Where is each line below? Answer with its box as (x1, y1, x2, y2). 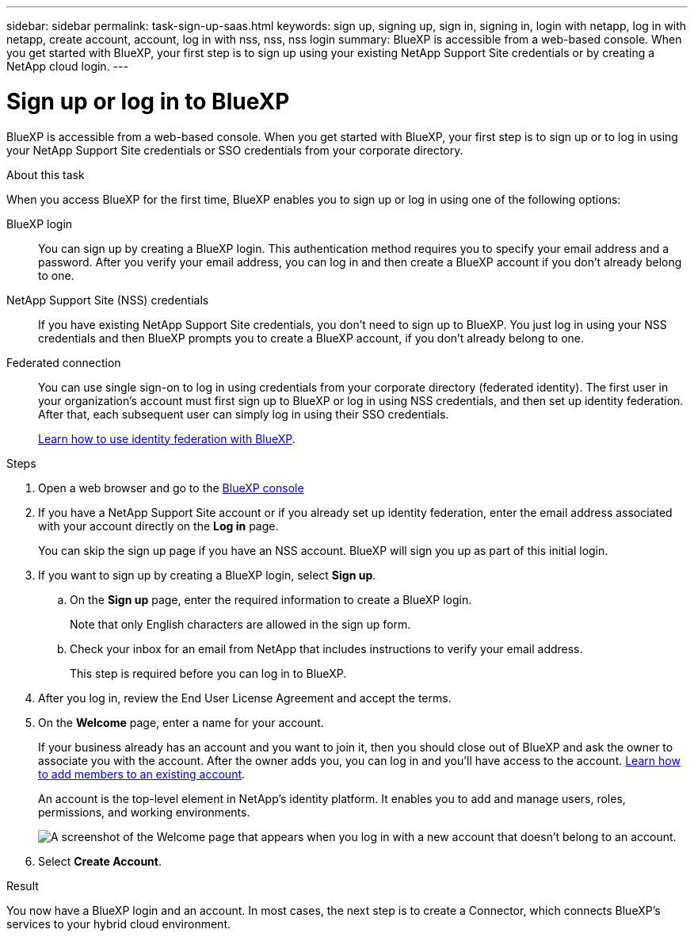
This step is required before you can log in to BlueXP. (70, 666, 347, 680)
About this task (6, 167, 85, 182)
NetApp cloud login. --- (6, 59, 128, 73)
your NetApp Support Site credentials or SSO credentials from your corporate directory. (6, 143, 463, 157)
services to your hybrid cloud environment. (6, 916, 231, 931)
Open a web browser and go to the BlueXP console (38, 480, 304, 495)
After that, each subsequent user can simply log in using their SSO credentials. (38, 407, 449, 421)
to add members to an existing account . (38, 767, 246, 781)
